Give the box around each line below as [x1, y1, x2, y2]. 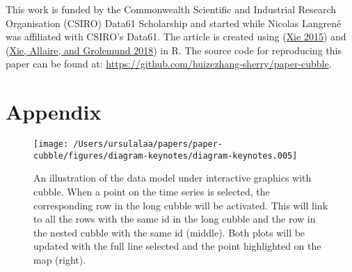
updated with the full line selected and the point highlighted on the [33, 239, 321, 253]
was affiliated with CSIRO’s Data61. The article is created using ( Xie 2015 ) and [6, 29, 346, 44]
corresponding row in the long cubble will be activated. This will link [33, 198, 328, 212]
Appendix [6, 97, 102, 126]
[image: [33, 139, 69, 150]
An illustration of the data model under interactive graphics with [33, 170, 312, 185]
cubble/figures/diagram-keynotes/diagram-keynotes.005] [33, 150, 298, 161]
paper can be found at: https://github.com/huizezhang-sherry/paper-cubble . [6, 56, 332, 71]
